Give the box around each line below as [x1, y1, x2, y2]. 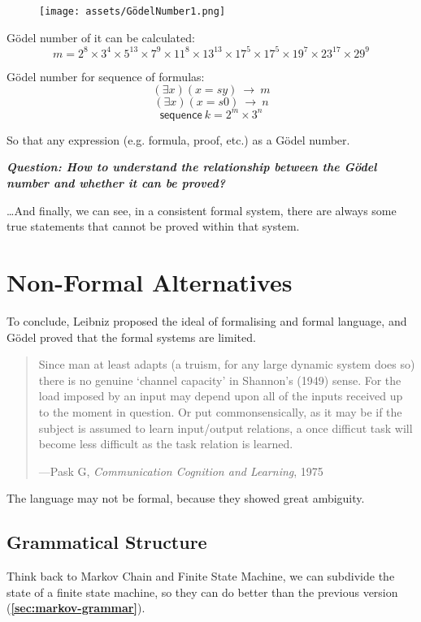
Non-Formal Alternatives [7, 266, 293, 298]
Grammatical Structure [7, 529, 207, 555]
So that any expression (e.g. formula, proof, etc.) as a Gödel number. [7, 131, 350, 148]
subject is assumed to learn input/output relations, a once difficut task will [38, 419, 413, 436]
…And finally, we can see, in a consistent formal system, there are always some [7, 201, 397, 218]
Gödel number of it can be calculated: [7, 28, 195, 45]
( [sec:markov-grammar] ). [7, 599, 145, 616]
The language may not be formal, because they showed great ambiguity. [7, 490, 365, 507]
